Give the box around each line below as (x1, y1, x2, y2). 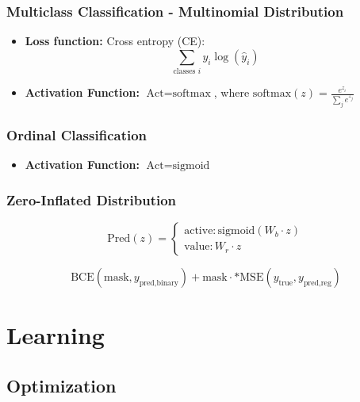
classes (173, 67, 196, 76)
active (184, 225, 213, 237)
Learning (6, 319, 105, 351)
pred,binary (139, 278, 178, 287)
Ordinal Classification (6, 124, 147, 144)
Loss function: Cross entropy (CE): (25, 33, 205, 49)
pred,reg (303, 278, 331, 287)
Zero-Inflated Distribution (6, 190, 177, 209)
